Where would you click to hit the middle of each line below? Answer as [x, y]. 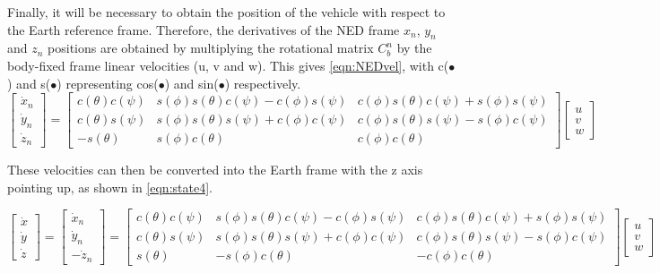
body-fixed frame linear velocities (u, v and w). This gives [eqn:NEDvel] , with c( [228, 65]
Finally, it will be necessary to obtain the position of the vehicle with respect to [226, 12]
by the [414, 48]
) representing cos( [108, 83]
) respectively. [263, 83]
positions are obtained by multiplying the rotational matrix [211, 48]
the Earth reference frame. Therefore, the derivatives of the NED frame [204, 29]
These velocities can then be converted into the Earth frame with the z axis [215, 170]
